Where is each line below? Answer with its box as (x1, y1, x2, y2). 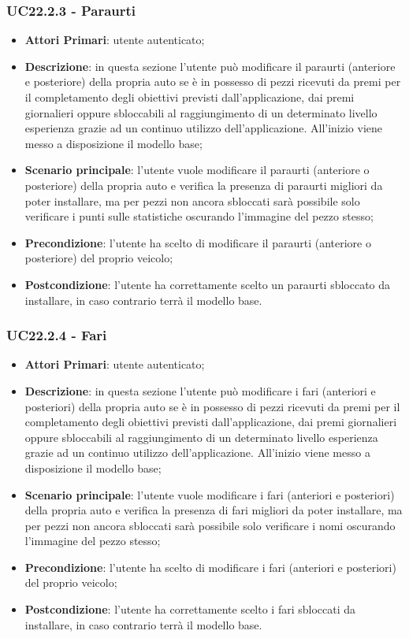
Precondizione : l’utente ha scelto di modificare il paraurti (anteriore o (24, 234, 371, 250)
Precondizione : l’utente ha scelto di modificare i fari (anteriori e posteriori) (24, 558, 396, 575)
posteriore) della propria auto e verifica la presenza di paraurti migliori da (24, 176, 383, 193)
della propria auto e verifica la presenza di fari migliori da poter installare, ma (24, 502, 403, 518)
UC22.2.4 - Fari (6, 325, 107, 345)
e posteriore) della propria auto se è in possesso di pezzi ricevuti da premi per (24, 73, 401, 90)
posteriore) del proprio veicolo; (24, 250, 173, 266)
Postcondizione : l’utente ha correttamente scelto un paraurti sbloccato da (24, 276, 391, 292)
